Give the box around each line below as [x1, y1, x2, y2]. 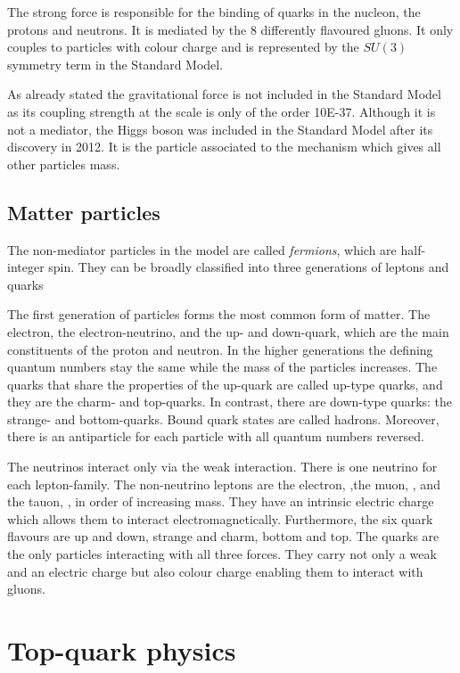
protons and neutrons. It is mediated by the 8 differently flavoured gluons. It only [7, 20, 454, 38]
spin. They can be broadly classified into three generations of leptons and [48, 258, 449, 276]
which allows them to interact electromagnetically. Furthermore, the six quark [7, 509, 433, 528]
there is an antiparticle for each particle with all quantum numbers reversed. [7, 427, 424, 446]
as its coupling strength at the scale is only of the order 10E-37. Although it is [7, 102, 436, 120]
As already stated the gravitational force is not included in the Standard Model [7, 85, 441, 103]
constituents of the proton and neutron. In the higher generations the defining [7, 340, 433, 358]
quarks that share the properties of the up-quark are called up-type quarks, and [7, 374, 443, 393]
